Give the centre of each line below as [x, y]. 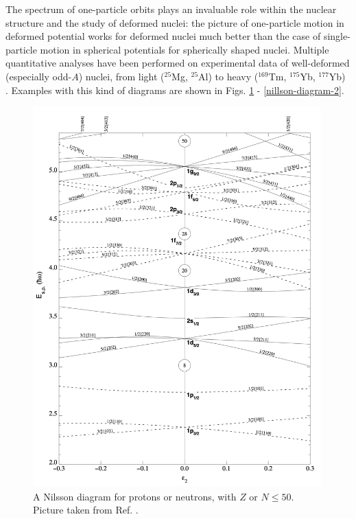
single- [337, 36]
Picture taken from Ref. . [86, 510]
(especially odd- [39, 76]
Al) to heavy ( [228, 76]
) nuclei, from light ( [121, 76]
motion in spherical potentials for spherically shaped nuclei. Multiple [185, 49]
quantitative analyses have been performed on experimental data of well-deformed [178, 63]
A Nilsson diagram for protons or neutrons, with [135, 496]
